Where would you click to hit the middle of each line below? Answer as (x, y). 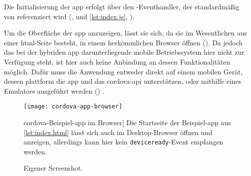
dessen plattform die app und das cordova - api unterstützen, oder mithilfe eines (123, 81)
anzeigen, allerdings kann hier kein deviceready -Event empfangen (124, 142)
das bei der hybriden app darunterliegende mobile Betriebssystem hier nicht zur (124, 52)
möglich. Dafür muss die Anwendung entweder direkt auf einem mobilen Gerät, (124, 71)
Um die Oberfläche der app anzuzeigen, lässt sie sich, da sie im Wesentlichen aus (125, 33)
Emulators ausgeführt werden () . (54, 90)
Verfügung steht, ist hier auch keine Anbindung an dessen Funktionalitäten (117, 61)
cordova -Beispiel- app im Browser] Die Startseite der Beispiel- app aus (127, 122)
